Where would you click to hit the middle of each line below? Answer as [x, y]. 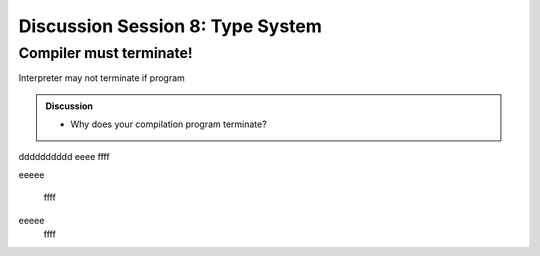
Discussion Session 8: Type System [170, 26]
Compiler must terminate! [106, 53]
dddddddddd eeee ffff [64, 156]
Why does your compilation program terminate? [168, 124]
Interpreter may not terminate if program [101, 78]
